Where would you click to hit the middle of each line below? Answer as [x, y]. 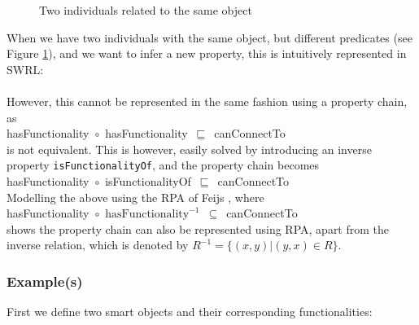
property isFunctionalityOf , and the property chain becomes [163, 165]
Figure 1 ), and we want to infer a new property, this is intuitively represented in [207, 53]
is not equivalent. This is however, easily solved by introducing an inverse [189, 149]
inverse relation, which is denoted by [98, 245]
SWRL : [25, 69]
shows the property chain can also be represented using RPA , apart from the [198, 228]
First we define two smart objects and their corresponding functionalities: [190, 312]
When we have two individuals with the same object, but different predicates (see [209, 37]
